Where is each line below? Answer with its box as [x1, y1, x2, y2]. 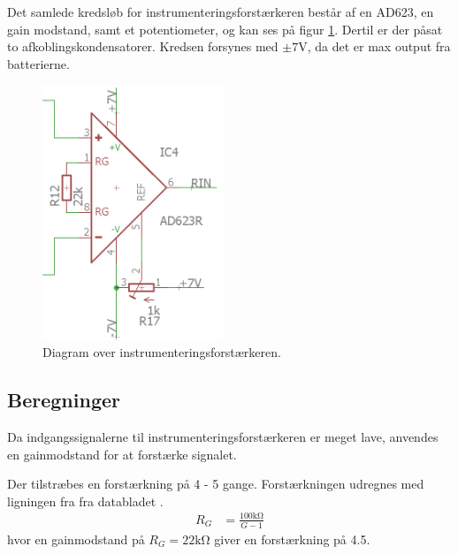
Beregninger [7, 386, 120, 414]
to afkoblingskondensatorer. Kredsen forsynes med [7, 37, 279, 56]
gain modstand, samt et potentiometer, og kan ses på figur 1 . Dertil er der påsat [7, 19, 443, 38]
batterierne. [7, 54, 70, 72]
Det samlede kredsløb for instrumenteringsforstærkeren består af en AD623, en [7, 3, 434, 20]
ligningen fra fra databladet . [7, 491, 164, 510]
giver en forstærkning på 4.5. [214, 529, 370, 548]
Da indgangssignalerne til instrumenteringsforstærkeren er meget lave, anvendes [7, 428, 439, 445]
